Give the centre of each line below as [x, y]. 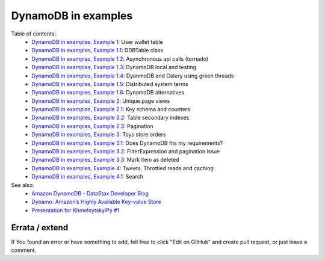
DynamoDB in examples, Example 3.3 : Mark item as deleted [105, 160]
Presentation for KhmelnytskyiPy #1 [76, 210]
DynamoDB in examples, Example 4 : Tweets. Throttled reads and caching [122, 168]
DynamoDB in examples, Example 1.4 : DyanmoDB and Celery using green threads [133, 76]
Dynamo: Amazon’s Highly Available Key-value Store [97, 202]
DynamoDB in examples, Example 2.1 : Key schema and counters [111, 109]
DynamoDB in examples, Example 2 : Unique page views [101, 101]
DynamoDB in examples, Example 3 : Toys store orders [99, 135]
